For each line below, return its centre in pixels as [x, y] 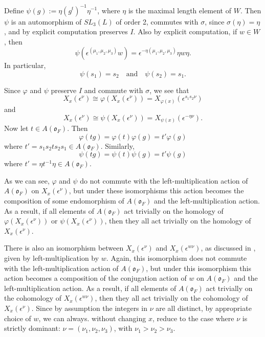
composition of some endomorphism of [64, 201]
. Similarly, [117, 145]
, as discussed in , [228, 248]
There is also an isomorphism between [64, 248]
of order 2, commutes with [157, 21]
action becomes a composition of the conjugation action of [95, 278]
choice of [18, 318]
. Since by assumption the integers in [89, 308]
